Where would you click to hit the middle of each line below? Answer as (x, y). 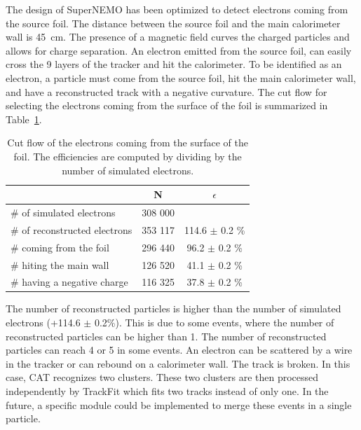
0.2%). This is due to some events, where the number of (214, 322)
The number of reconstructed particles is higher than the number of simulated (173, 308)
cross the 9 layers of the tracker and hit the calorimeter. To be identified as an (174, 64)
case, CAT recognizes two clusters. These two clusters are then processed (162, 377)
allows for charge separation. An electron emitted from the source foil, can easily (179, 50)
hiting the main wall (66, 264)
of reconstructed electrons (77, 229)
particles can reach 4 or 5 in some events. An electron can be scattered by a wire (179, 350)
